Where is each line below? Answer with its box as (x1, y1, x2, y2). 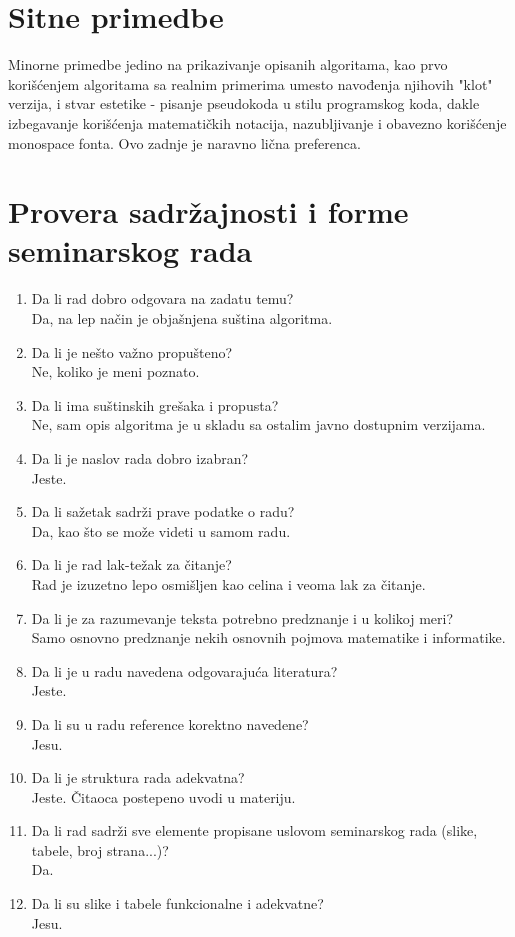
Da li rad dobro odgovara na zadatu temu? (31, 288, 294, 309)
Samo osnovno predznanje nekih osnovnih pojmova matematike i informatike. (31, 627, 506, 648)
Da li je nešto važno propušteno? (31, 341, 233, 362)
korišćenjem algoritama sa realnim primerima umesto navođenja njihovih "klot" (8, 73, 493, 94)
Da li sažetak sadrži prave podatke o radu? (31, 501, 295, 522)
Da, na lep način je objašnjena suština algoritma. (31, 308, 333, 328)
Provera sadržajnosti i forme (8, 191, 409, 232)
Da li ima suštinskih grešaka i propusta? (31, 394, 279, 415)
